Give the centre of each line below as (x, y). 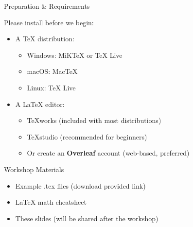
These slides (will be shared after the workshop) (87, 218)
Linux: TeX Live (51, 87)
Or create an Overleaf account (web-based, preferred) (108, 153)
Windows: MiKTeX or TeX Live (75, 55)
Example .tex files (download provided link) (80, 185)
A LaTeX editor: (40, 104)
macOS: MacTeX (52, 71)
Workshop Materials (34, 169)
